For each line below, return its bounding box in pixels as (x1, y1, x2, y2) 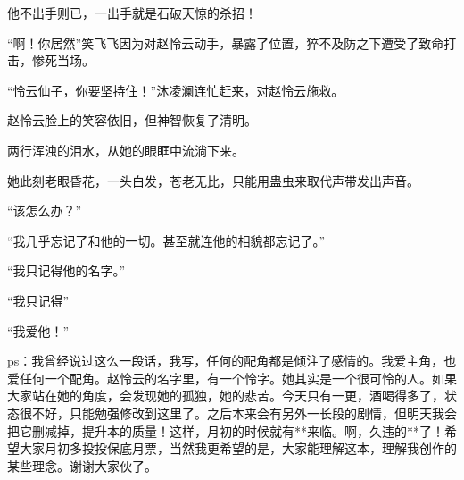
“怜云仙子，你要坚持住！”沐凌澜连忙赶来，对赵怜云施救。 (7, 80, 344, 99)
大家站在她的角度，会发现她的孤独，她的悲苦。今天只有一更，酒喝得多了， (7, 386, 444, 405)
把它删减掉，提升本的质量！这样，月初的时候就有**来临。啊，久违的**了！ (7, 421, 444, 440)
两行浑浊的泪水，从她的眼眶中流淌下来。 (7, 140, 244, 159)
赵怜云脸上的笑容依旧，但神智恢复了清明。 (7, 111, 257, 130)
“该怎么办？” (7, 201, 82, 220)
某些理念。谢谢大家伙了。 (7, 456, 157, 475)
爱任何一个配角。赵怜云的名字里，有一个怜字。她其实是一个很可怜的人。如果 (7, 368, 457, 387)
